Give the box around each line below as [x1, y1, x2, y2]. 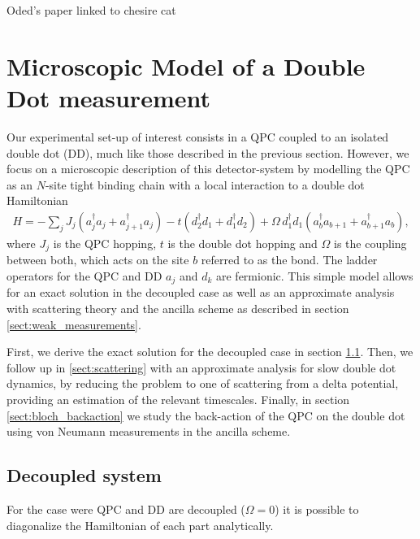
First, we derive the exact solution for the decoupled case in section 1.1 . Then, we [6, 343, 414, 360]
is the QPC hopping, [53, 234, 157, 251]
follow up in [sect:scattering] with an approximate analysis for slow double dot [6, 359, 396, 376]
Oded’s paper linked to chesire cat [6, 2, 176, 18]
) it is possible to [275, 500, 359, 517]
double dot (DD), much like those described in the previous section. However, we [6, 144, 409, 161]
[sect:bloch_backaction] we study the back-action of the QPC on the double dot [6, 406, 405, 424]
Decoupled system [6, 463, 162, 488]
